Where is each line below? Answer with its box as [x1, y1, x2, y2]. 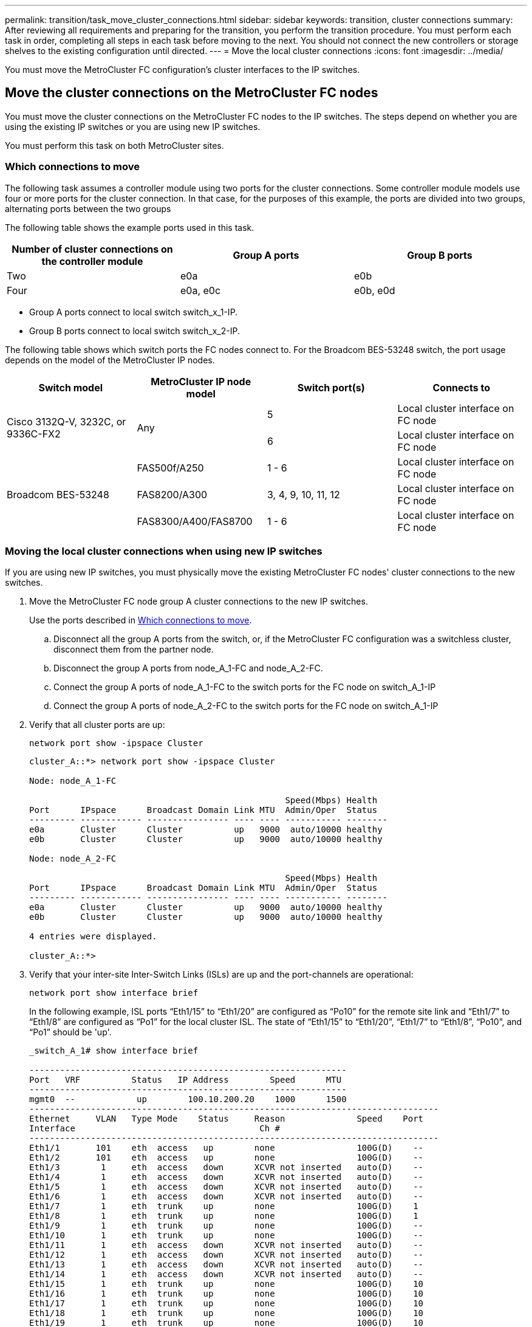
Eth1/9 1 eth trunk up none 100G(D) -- [29, 1221, 424, 1231]
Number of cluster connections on [12, 242, 173, 255]
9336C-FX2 [7, 427, 61, 440]
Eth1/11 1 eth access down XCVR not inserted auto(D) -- [29, 1240, 424, 1250]
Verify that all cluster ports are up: [29, 719, 165, 730]
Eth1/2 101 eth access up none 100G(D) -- [29, 1153, 424, 1163]
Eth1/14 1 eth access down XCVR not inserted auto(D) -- [29, 1269, 424, 1280]
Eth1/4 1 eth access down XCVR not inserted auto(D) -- [29, 1172, 424, 1182]
